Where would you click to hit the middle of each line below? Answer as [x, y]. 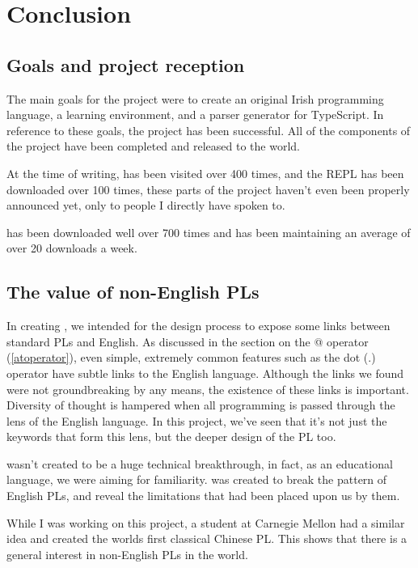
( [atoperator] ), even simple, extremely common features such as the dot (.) [191, 357]
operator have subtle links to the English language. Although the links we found [205, 373]
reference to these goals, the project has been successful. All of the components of [209, 130]
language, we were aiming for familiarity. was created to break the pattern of [197, 479]
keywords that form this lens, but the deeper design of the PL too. [171, 437]
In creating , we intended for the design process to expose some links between [198, 326]
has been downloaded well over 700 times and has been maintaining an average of [209, 232]
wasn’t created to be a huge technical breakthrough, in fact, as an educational [200, 463]
